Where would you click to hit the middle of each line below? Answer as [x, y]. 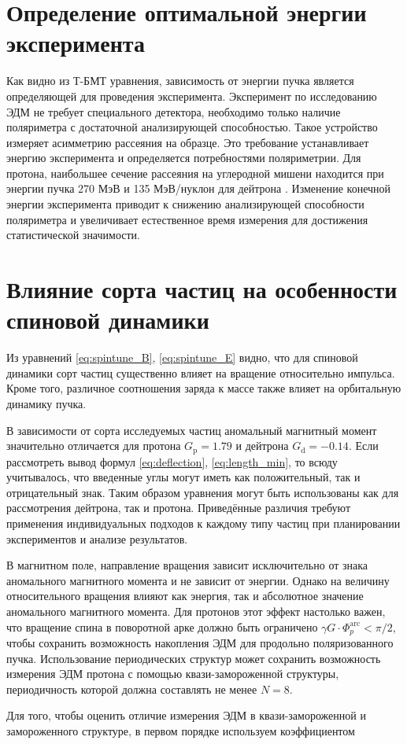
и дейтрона [262, 446]
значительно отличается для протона [94, 446]
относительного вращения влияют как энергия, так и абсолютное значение [185, 596]
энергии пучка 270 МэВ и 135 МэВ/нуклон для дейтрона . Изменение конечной [199, 188]
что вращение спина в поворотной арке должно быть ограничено [162, 626]
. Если [363, 446]
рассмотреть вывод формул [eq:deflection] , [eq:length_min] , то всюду [172, 461]
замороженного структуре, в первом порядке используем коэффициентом [181, 730]
